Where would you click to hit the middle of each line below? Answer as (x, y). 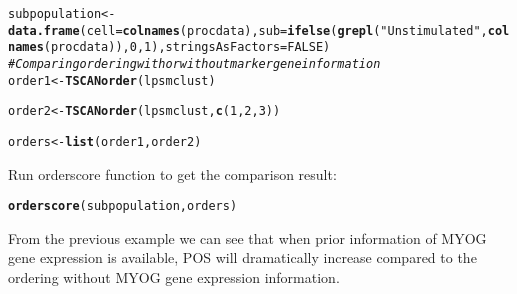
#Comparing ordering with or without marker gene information (194, 63)
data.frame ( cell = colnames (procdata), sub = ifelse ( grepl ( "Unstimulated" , (248, 30)
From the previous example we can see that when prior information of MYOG (247, 237)
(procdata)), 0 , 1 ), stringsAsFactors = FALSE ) (187, 47)
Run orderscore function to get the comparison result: (172, 173)
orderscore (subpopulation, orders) (123, 206)
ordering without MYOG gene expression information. (174, 277)
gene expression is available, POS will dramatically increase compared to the (242, 257)
